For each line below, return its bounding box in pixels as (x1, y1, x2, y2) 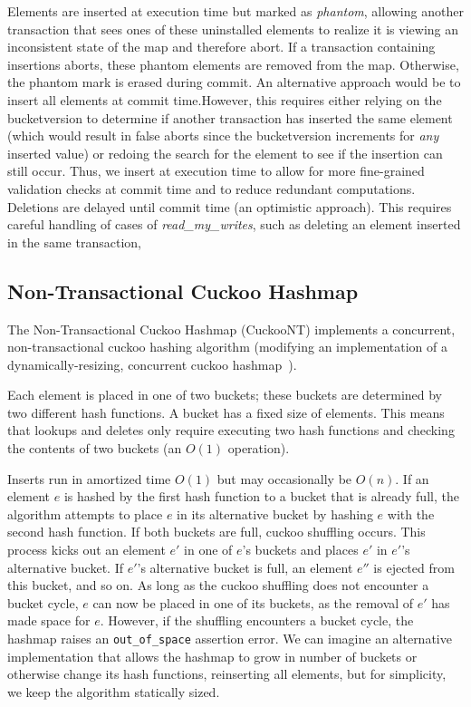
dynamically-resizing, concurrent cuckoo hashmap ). (7, 354, 297, 373)
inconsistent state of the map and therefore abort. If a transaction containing (7, 37, 436, 56)
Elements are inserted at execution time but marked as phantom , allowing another (7, 2, 464, 20)
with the (387, 504, 435, 523)
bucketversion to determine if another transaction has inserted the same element (7, 108, 453, 127)
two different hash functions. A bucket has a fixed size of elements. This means (7, 402, 445, 421)
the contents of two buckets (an (7, 439, 182, 458)
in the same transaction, (7, 232, 141, 251)
